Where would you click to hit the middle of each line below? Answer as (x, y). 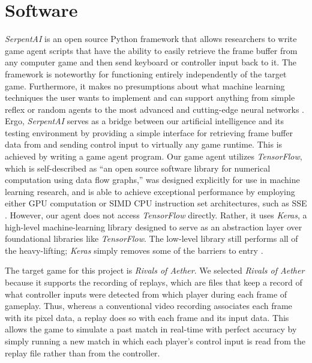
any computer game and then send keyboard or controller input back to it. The (151, 62)
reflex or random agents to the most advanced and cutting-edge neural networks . (154, 109)
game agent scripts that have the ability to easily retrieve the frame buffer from (151, 50)
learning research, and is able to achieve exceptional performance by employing (150, 191)
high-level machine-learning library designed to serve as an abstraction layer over (154, 226)
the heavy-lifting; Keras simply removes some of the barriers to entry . (134, 250)
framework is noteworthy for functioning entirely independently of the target (146, 73)
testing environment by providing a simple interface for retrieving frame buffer (149, 132)
